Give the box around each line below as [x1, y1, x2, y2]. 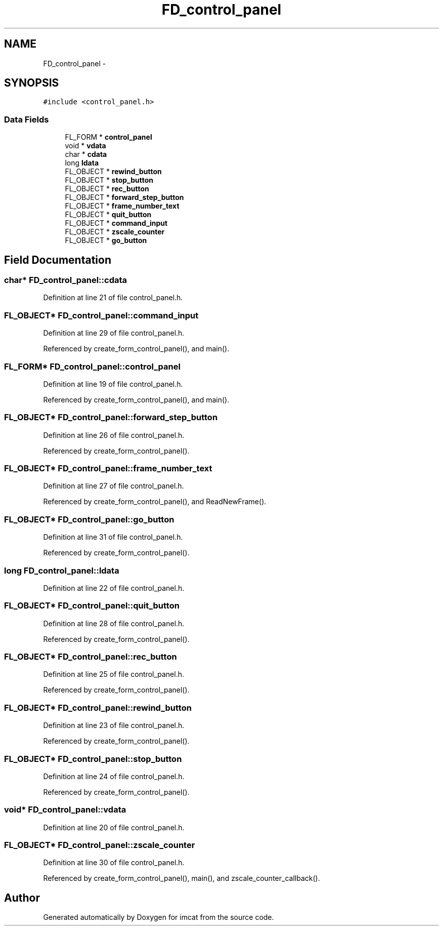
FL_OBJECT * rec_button [65, 184, 149, 193]
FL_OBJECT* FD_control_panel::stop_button [4, 753, 182, 764]
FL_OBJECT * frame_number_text [65, 201, 180, 211]
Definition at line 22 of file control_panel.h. [43, 583, 185, 592]
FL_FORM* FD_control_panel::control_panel [4, 361, 181, 372]
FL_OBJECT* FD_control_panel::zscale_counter [4, 840, 195, 851]
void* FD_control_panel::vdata [4, 804, 126, 815]
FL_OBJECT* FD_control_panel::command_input [4, 310, 199, 320]
